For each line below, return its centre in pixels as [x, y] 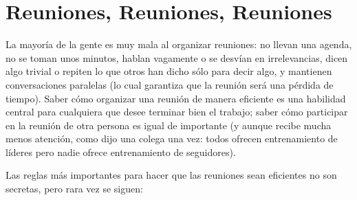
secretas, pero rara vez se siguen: [74, 189]
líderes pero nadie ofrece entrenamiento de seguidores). [121, 152]
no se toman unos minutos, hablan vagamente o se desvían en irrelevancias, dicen [177, 57]
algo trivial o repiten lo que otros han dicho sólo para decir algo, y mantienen [169, 71]
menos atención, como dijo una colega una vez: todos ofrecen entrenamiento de [172, 138]
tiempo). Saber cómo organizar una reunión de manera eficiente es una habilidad [176, 98]
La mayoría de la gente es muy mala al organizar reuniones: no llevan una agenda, [179, 44]
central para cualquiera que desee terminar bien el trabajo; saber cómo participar [177, 112]
